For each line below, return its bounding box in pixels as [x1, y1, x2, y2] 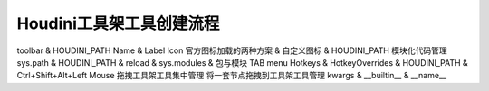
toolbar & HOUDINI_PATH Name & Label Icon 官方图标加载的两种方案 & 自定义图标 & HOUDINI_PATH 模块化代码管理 [16, 45, 447, 56]
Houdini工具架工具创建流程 [16, 14, 220, 33]
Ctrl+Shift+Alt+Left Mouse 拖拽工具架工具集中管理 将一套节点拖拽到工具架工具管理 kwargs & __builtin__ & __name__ [16, 70, 447, 81]
